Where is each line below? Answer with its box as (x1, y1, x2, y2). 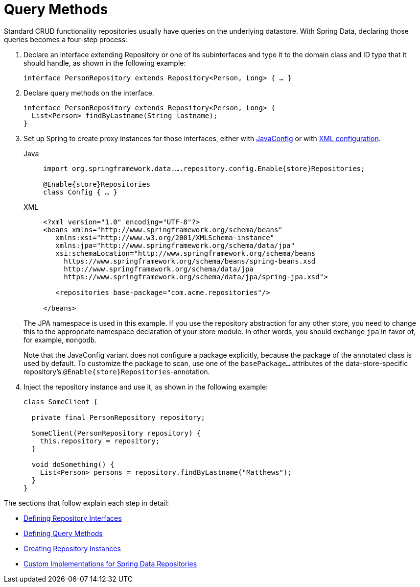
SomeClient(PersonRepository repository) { (31, 429, 201, 437)
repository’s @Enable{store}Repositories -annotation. (23, 367, 210, 376)
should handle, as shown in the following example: (23, 58, 186, 67)
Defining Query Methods (23, 529, 103, 538)
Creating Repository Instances (23, 544, 121, 553)
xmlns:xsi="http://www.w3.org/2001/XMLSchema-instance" (55, 233, 275, 242)
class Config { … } (43, 188, 117, 196)
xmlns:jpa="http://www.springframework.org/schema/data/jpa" (55, 241, 295, 249)
